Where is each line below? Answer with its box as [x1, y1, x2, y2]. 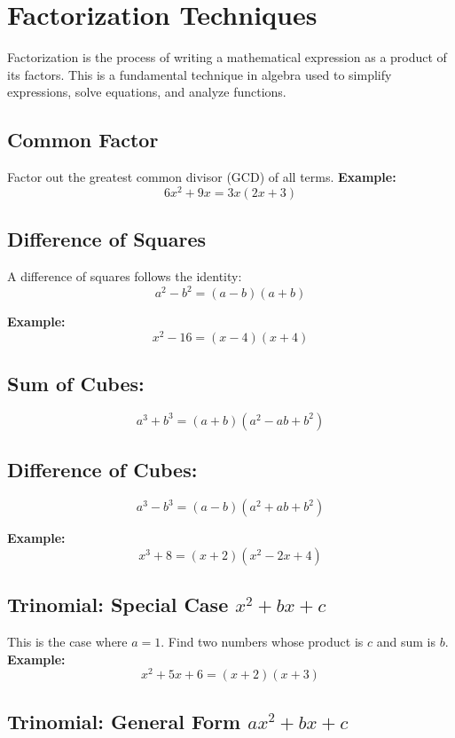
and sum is [376, 632, 435, 650]
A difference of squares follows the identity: [7, 266, 242, 285]
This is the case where [7, 632, 128, 650]
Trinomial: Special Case [7, 591, 229, 618]
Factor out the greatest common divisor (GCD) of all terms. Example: [7, 168, 396, 186]
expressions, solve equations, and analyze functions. [7, 82, 286, 101]
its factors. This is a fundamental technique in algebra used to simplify [7, 65, 392, 83]
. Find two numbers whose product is [161, 632, 364, 650]
